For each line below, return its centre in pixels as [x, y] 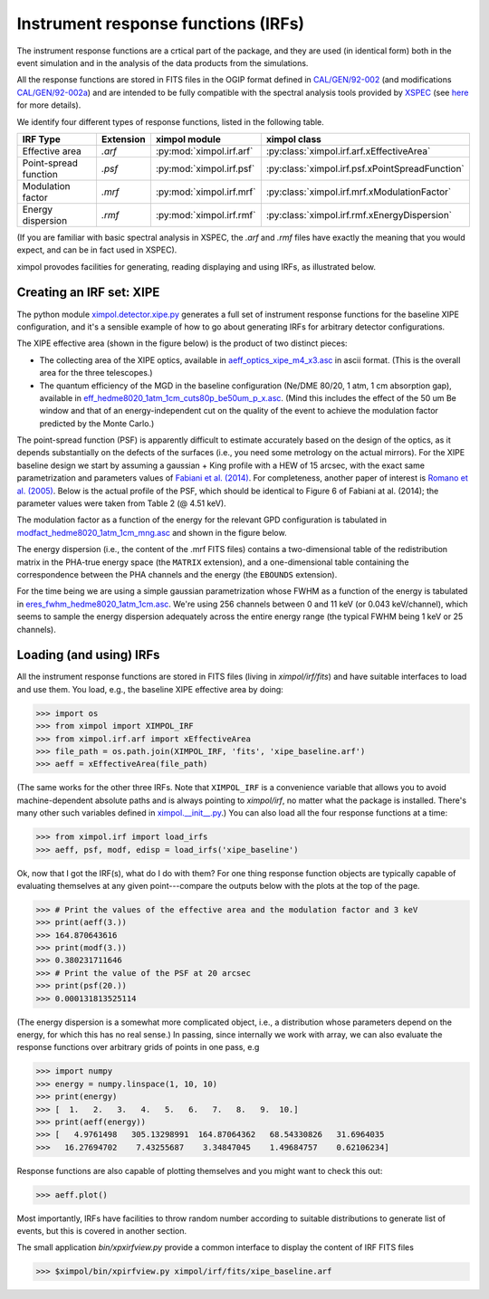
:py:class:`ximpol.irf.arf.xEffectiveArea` [348, 151]
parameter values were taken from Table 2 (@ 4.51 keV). [121, 503]
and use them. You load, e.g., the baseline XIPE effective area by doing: [150, 689]
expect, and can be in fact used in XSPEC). [97, 250]
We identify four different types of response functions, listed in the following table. [171, 121]
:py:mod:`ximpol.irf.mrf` [206, 192]
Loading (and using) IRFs [88, 655]
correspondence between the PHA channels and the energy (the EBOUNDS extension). [177, 574]
